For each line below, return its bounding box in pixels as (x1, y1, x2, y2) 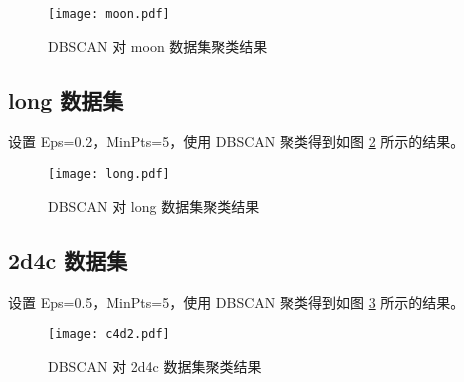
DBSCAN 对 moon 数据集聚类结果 (48, 35, 268, 56)
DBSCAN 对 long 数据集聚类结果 (48, 195, 260, 216)
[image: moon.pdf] (48, 7, 170, 21)
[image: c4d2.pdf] (48, 327, 170, 342)
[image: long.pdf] (48, 167, 170, 182)
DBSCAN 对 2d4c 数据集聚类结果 (48, 355, 262, 376)
